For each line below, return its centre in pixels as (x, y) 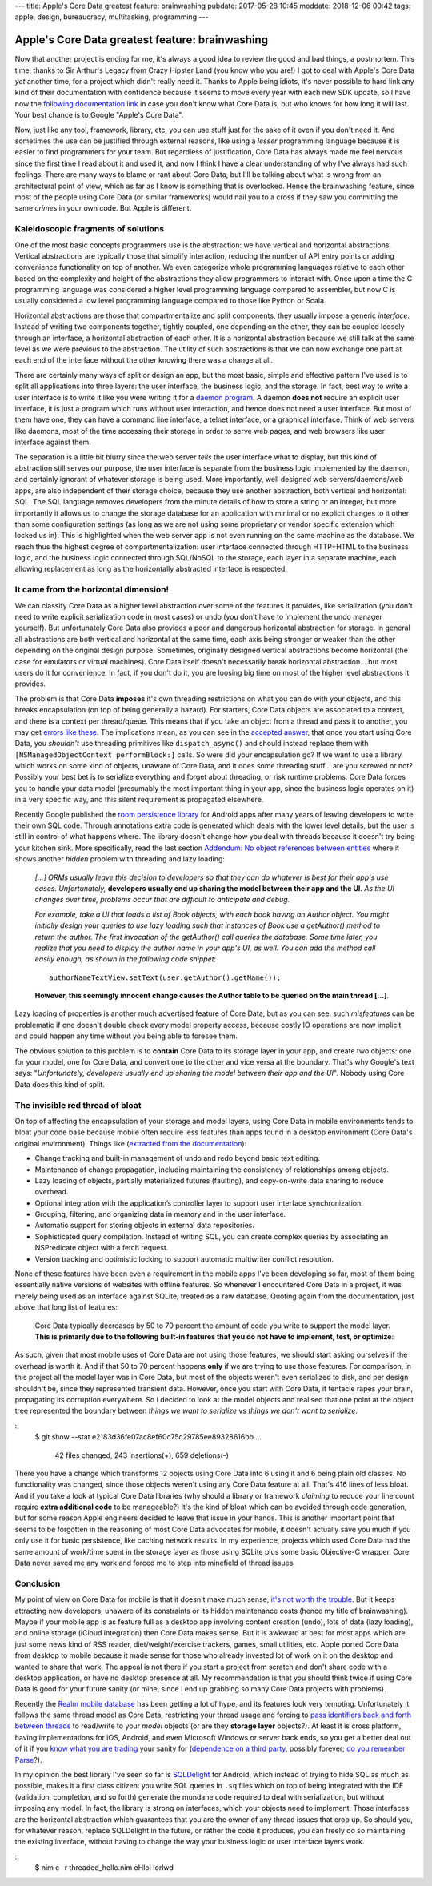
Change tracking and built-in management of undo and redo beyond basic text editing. (177, 1158)
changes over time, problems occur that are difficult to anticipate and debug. (162, 900)
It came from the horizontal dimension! (92, 590)
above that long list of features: (66, 1307)
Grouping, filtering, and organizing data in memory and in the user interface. (160, 1214)
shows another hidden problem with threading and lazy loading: (120, 859)
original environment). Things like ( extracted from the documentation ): (131, 1143)
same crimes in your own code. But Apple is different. (103, 208)
